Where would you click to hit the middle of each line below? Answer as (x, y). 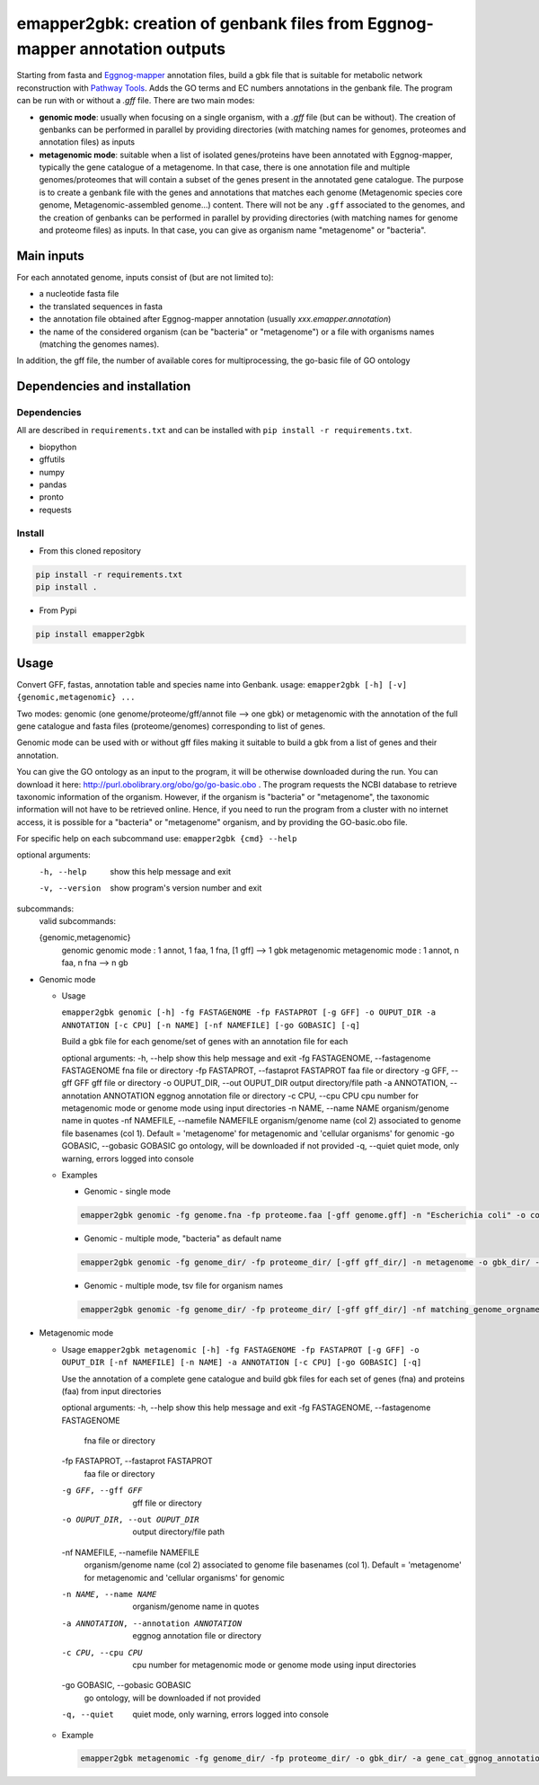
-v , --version (70, 888)
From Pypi (58, 610)
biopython (58, 447)
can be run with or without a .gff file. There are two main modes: (136, 101)
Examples (80, 1175)
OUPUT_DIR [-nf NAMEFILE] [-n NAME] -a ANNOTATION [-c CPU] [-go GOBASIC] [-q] (242, 1363)
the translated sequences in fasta (101, 306)
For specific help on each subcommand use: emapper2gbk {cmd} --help (157, 839)
